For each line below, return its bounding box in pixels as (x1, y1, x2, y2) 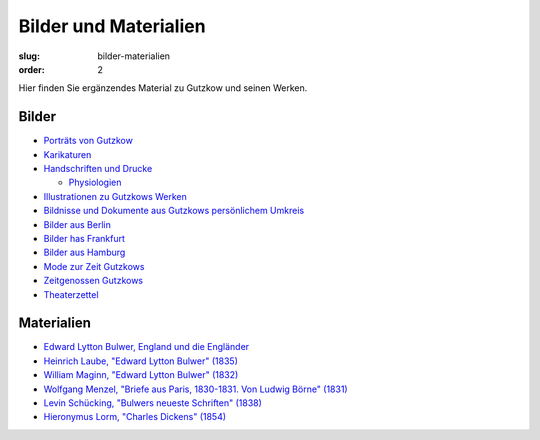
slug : (18, 50, 40, 62)
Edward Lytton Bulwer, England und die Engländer (43, 341, 250, 353)
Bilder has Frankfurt (43, 232, 125, 244)
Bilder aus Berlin (43, 218, 112, 230)
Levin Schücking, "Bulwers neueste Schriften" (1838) (43, 397, 262, 409)
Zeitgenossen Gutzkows (43, 275, 144, 287)
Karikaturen (43, 148, 92, 160)
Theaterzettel (43, 288, 99, 300)
